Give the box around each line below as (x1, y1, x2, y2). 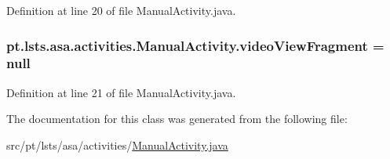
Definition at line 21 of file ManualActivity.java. (6, 84, 236, 100)
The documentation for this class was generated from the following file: (6, 110, 348, 127)
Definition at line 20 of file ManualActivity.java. (6, 2, 236, 18)
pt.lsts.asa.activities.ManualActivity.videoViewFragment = (6, 35, 385, 55)
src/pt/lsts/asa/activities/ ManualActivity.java (6, 136, 228, 153)
